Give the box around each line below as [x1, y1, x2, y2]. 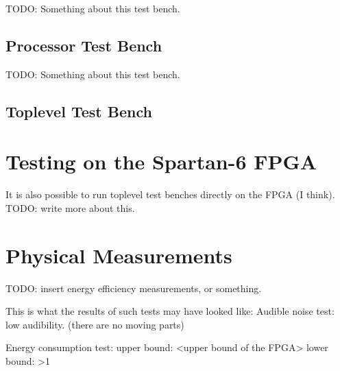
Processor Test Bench [5, 34, 162, 56]
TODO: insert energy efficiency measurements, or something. [5, 280, 262, 295]
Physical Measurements [5, 241, 232, 269]
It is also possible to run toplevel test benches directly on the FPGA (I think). [5, 187, 335, 202]
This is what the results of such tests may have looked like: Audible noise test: [5, 304, 335, 318]
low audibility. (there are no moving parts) [5, 317, 184, 331]
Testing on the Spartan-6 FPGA [5, 147, 317, 176]
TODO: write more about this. [5, 200, 135, 215]
